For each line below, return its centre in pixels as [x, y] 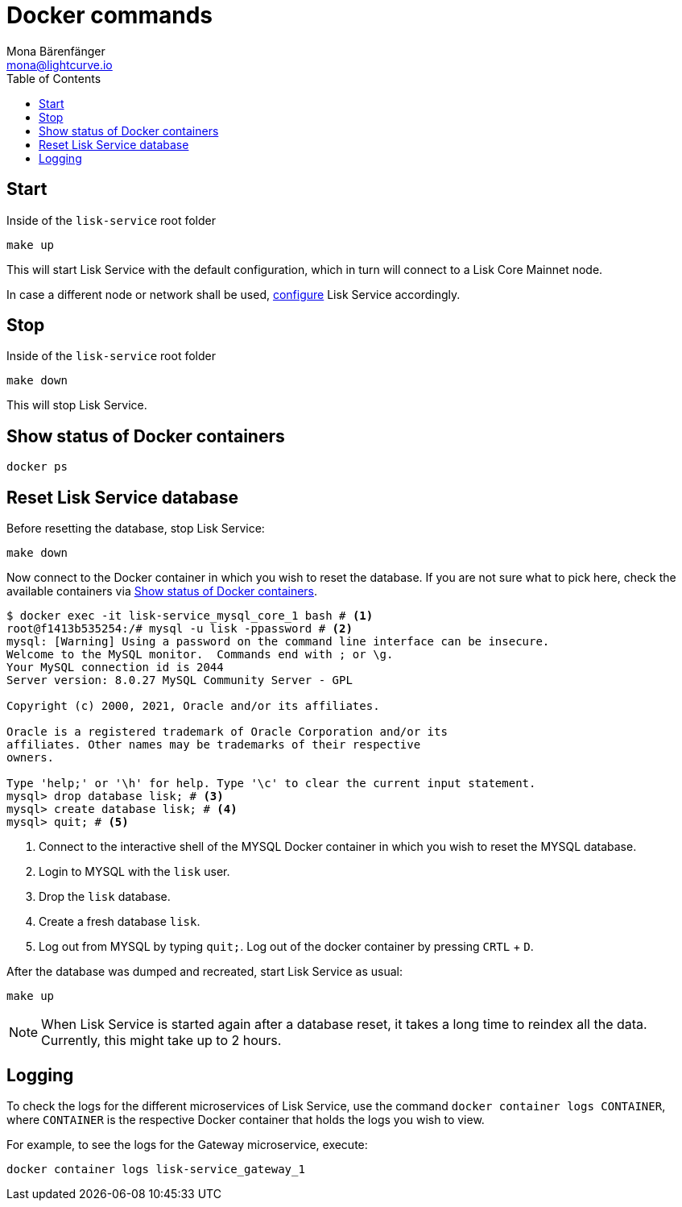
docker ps [37, 467]
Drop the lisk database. [105, 897]
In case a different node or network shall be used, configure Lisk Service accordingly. [234, 294]
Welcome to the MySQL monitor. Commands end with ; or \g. [200, 655]
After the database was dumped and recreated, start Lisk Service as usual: [205, 972]
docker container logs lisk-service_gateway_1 [156, 1169]
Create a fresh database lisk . [120, 922]
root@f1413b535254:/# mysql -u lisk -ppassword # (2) [180, 629]
